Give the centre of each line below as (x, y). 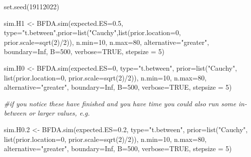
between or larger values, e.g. (47, 113)
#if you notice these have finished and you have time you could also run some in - (125, 103)
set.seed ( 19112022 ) (32, 6)
